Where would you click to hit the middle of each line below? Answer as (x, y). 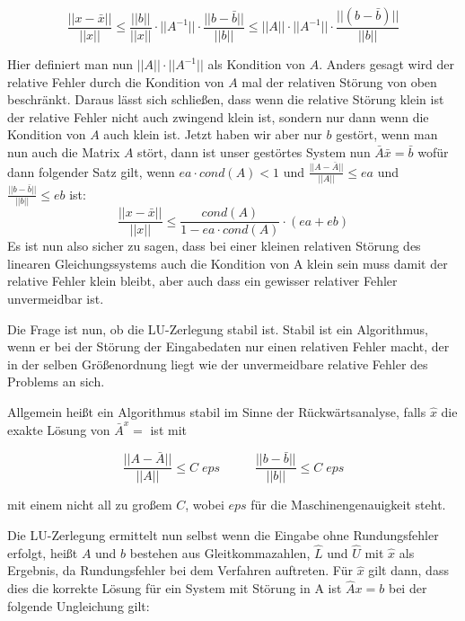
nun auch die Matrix (64, 152)
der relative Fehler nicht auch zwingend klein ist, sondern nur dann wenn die (218, 116)
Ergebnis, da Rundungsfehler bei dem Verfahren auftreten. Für (180, 570)
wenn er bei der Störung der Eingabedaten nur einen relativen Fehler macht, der (228, 346)
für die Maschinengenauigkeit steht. (348, 505)
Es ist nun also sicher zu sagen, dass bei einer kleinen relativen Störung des (214, 246)
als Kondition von (257, 64)
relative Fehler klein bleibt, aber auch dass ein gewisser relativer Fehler (202, 281)
